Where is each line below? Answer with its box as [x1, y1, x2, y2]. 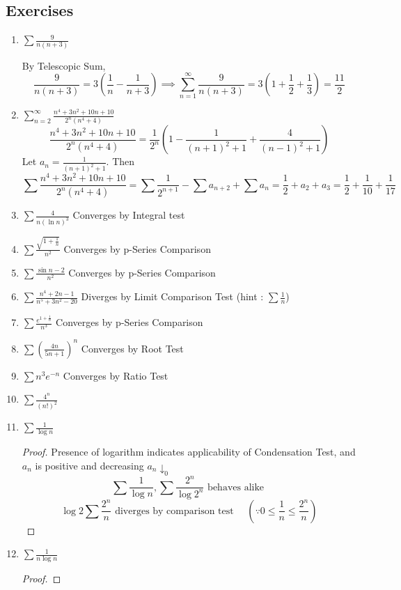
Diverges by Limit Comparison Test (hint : [81, 289, 264, 304]
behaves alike [207, 482, 265, 492]
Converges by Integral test [72, 208, 185, 222]
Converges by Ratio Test [63, 368, 168, 382]
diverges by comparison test [115, 506, 234, 516]
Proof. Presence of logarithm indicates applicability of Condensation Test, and [22, 444, 356, 458]
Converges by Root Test [81, 341, 184, 355]
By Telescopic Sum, [22, 58, 106, 72]
